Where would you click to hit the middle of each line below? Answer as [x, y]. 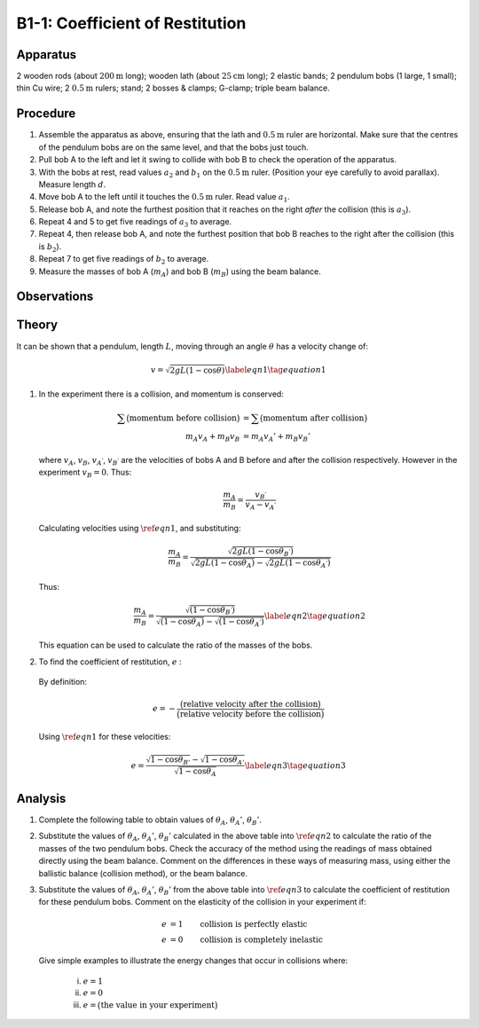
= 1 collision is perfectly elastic [239, 924]
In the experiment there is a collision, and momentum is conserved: [161, 394]
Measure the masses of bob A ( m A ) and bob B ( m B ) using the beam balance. [180, 272]
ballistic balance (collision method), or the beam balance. [143, 873]
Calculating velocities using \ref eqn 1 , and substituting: [140, 528]
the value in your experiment [157, 1005]
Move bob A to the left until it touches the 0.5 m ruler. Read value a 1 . [164, 198]
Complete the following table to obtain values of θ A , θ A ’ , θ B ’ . [150, 820]
